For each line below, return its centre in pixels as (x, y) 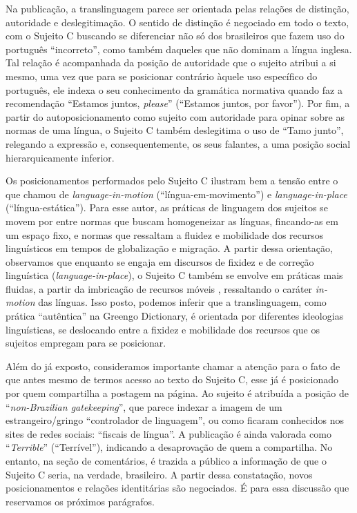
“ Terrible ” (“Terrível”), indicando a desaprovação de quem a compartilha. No (169, 447)
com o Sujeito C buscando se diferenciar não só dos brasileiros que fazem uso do (175, 36)
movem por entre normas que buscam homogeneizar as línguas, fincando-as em (172, 221)
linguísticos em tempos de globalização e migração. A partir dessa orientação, (169, 248)
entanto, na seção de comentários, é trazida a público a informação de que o (166, 461)
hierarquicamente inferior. (60, 157)
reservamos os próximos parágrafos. (80, 501)
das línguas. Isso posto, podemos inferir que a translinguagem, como (182, 302)
